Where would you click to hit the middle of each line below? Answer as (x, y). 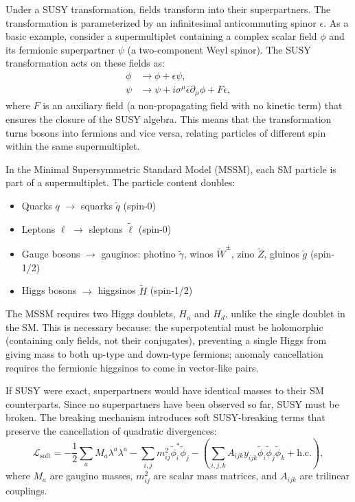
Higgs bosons (49, 290)
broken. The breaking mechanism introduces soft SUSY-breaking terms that (165, 417)
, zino (243, 254)
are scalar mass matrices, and (215, 476)
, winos (198, 254)
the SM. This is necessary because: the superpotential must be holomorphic (164, 327)
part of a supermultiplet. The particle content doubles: (121, 182)
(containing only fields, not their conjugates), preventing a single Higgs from (166, 340)
